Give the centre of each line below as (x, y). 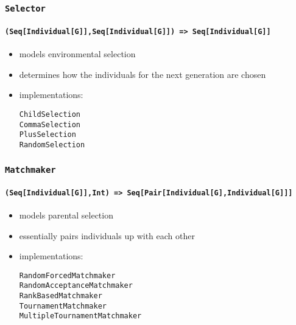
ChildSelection (50, 115)
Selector (25, 8)
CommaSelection (50, 124)
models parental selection (66, 215)
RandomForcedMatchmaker (67, 275)
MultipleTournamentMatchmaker (80, 316)
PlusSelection (48, 135)
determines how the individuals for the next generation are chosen (143, 74)
